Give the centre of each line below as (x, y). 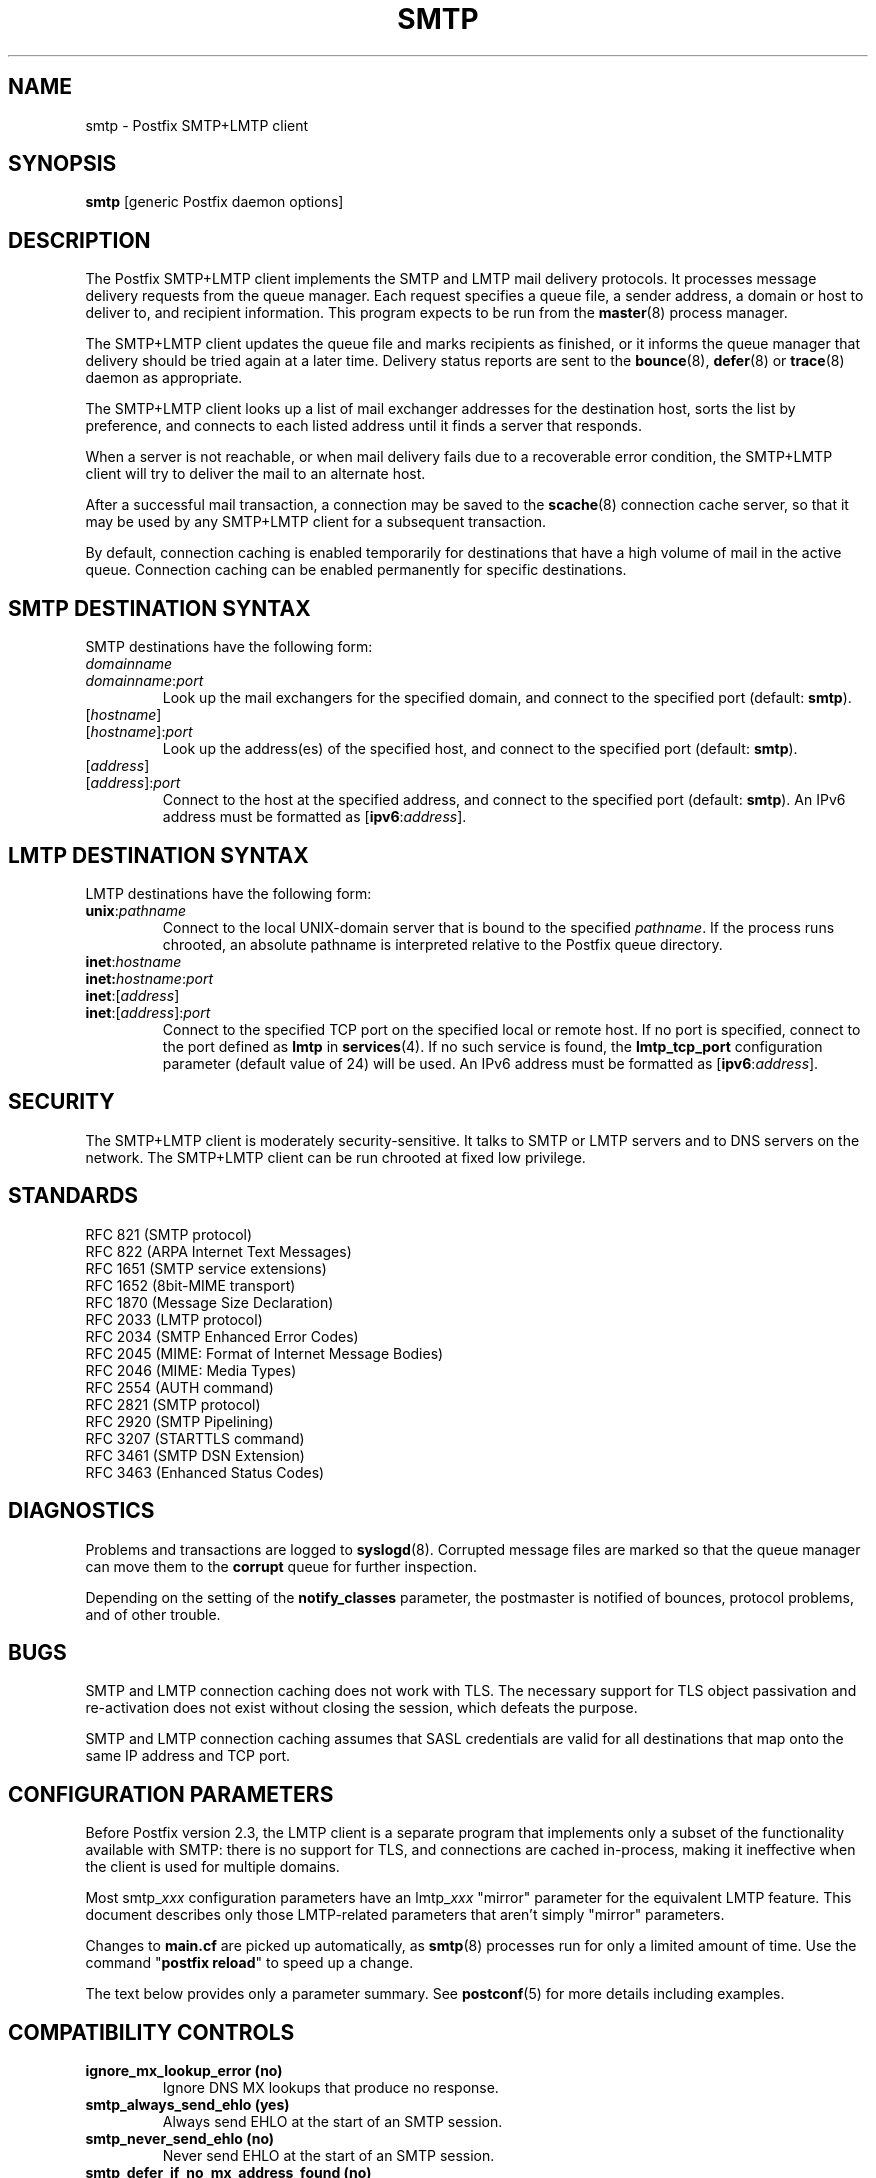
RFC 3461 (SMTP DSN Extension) (195, 1455)
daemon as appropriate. (164, 378)
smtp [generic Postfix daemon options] (214, 202)
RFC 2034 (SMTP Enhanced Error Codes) (222, 1336)
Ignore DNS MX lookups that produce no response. (330, 2088)
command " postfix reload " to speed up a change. (249, 1963)
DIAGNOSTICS (81, 1511)
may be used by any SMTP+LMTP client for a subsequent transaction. (316, 522)
